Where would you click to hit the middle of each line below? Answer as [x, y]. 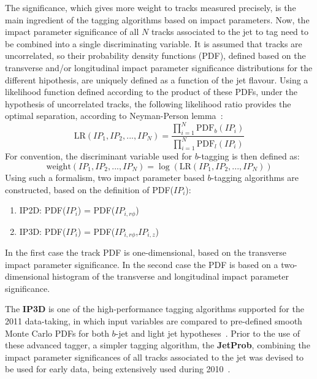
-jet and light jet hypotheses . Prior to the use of [208, 333]
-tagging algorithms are [255, 177]
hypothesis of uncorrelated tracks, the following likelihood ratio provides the [148, 103]
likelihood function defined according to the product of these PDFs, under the [151, 92]
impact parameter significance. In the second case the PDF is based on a [142, 264]
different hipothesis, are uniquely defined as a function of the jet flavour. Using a [157, 79]
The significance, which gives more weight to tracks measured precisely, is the [151, 7]
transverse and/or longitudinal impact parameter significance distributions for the [159, 67]
